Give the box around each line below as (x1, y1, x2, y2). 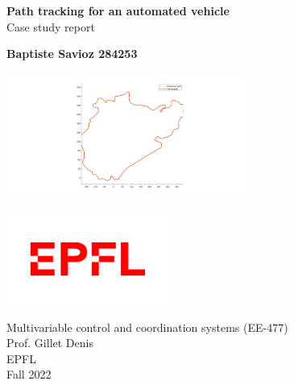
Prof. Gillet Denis (6, 334, 93, 351)
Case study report (6, 18, 95, 35)
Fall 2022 (6, 366, 52, 383)
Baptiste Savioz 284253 (6, 45, 138, 62)
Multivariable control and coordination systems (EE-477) (6, 318, 288, 335)
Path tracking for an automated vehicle (6, 2, 230, 19)
